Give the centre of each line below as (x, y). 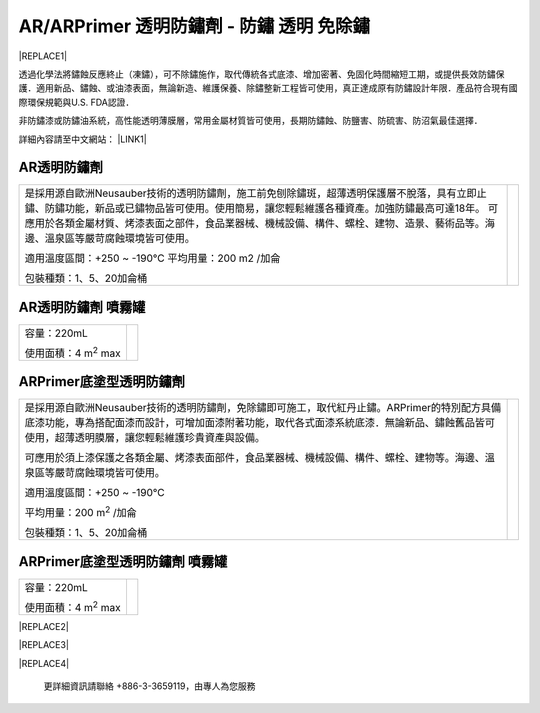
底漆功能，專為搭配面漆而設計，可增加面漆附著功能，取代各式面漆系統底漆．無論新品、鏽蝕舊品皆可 (259, 423)
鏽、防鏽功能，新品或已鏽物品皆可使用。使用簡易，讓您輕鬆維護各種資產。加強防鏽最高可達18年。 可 (261, 208)
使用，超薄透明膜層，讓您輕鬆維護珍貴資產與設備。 (144, 438)
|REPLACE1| (43, 56)
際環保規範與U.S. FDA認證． (76, 102)
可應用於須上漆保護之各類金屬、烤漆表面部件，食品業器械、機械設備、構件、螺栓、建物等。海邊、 (254, 458)
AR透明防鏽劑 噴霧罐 (82, 306)
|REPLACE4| (44, 663)
